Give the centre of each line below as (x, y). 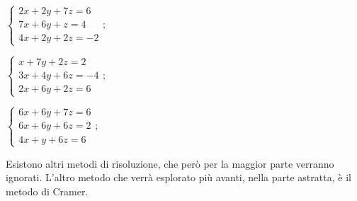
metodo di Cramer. (47, 191)
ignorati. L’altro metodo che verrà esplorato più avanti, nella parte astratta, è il (178, 177)
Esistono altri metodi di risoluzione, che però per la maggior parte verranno (170, 163)
